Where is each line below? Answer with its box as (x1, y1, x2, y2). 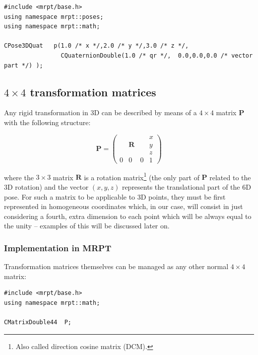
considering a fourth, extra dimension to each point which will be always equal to (4, 211, 252, 221)
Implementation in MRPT (4, 241, 112, 254)
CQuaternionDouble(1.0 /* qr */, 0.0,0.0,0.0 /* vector (61, 52, 253, 59)
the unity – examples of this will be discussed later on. (4, 220, 170, 231)
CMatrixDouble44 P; (4, 319, 72, 326)
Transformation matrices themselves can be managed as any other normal (4, 261, 229, 272)
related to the (209, 172, 251, 182)
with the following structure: (4, 117, 91, 127)
